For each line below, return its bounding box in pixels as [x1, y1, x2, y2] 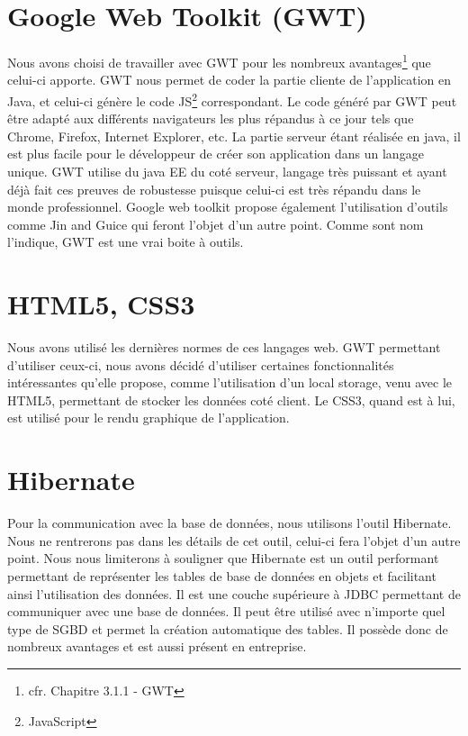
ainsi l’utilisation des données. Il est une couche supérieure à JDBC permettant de [7, 584, 461, 603]
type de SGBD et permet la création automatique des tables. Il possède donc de [7, 619, 448, 638]
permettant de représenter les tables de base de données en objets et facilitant [7, 566, 436, 585]
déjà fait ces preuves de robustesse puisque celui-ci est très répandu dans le [7, 179, 421, 198]
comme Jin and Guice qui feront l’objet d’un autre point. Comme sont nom [7, 214, 424, 233]
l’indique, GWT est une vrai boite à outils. [7, 232, 244, 251]
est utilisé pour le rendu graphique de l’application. [7, 408, 290, 427]
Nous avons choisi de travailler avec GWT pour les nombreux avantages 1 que [7, 50, 431, 71]
